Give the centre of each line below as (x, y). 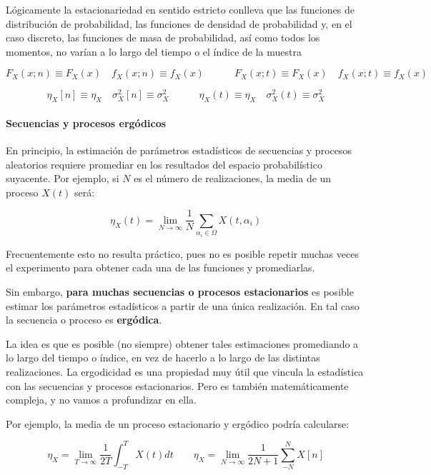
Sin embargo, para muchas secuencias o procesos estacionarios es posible (180, 292)
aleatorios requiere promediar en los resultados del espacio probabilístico (164, 164)
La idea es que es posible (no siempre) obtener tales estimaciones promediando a (182, 343)
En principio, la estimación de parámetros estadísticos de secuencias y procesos (179, 150)
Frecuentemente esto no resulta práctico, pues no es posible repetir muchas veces (182, 253)
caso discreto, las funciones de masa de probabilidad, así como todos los (163, 37)
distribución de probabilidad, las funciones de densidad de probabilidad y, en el (179, 23)
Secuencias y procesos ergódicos (86, 122)
